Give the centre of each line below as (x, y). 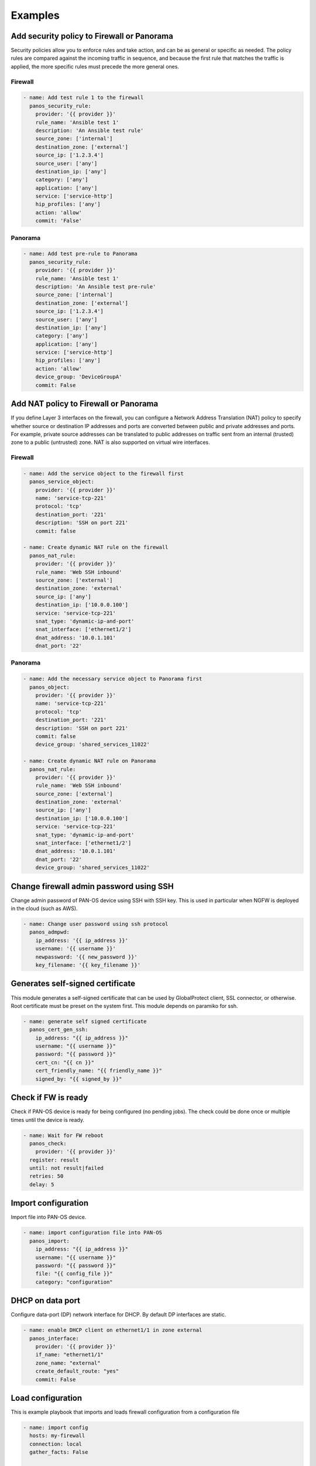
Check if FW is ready (49, 1097)
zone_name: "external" (68, 1363)
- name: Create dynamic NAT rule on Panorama (90, 761)
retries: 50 (47, 1176)
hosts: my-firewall (57, 1436)
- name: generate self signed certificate (85, 1021)
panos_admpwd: (50, 932)
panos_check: (48, 1143)
